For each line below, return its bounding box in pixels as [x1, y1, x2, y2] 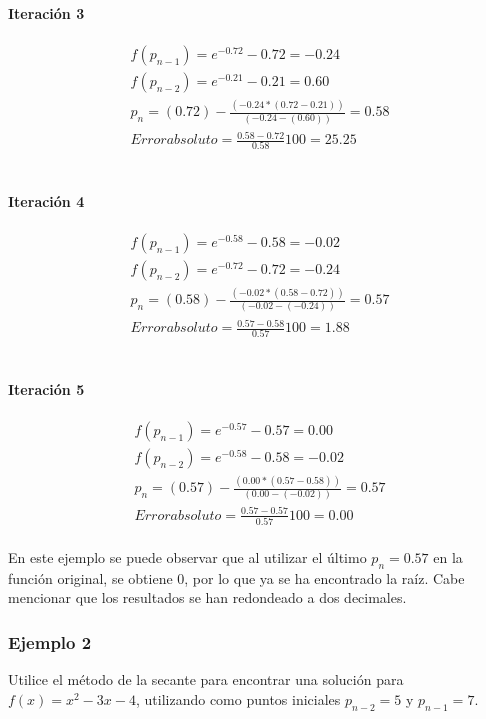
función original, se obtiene [8, 567, 173, 588]
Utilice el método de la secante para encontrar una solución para [8, 669, 404, 690]
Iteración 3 [8, 2, 85, 23]
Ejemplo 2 [8, 629, 92, 654]
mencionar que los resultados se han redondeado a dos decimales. [8, 587, 407, 608]
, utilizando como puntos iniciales [135, 688, 341, 709]
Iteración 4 [8, 190, 85, 211]
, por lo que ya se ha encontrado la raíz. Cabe [184, 567, 465, 588]
